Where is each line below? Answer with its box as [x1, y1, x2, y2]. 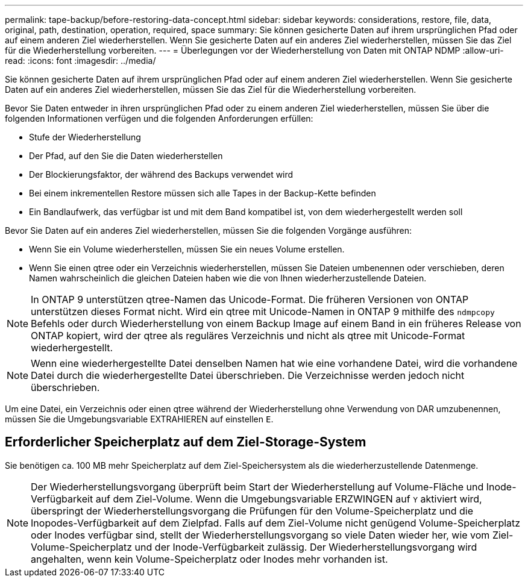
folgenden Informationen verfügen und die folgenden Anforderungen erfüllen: [5, 113, 313, 124]
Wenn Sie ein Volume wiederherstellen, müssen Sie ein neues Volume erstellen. [29, 244, 345, 254]
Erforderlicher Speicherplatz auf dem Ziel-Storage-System [5, 434, 366, 450]
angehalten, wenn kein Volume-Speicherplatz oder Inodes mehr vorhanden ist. [31, 552, 388, 565]
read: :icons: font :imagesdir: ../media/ [5, 55, 156, 66]
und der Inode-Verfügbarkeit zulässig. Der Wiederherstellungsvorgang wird [134, 540, 477, 553]
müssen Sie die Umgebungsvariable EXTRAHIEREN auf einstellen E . [5, 414, 274, 424]
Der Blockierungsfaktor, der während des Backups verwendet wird [29, 169, 294, 180]
